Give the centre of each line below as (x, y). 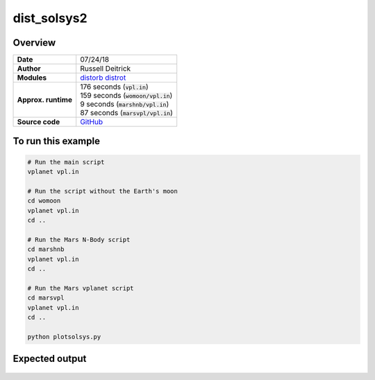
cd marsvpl (46, 298)
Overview (34, 43)
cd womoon (44, 201)
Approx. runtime (45, 100)
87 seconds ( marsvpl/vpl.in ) (127, 113)
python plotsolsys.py (64, 337)
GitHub (92, 122)
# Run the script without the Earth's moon (103, 191)
